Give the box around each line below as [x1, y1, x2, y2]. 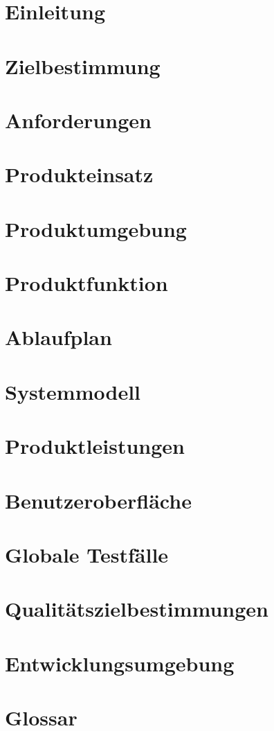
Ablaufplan [5, 323, 112, 351]
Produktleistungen [5, 432, 185, 460]
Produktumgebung [5, 214, 187, 243]
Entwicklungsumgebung [5, 649, 235, 677]
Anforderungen [5, 105, 152, 134]
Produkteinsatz [5, 160, 154, 188]
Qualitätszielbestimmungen [5, 595, 268, 623]
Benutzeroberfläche [5, 486, 192, 514]
